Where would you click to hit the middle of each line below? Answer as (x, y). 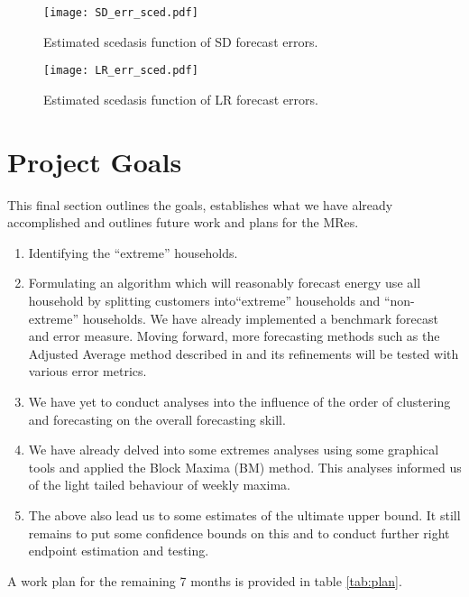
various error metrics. (87, 371)
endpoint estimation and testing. (119, 551)
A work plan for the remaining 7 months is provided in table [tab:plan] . (205, 580)
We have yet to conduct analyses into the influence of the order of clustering (239, 401)
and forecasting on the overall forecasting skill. (157, 419)
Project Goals (95, 161)
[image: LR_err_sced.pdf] (121, 71)
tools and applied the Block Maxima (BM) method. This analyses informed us (245, 467)
